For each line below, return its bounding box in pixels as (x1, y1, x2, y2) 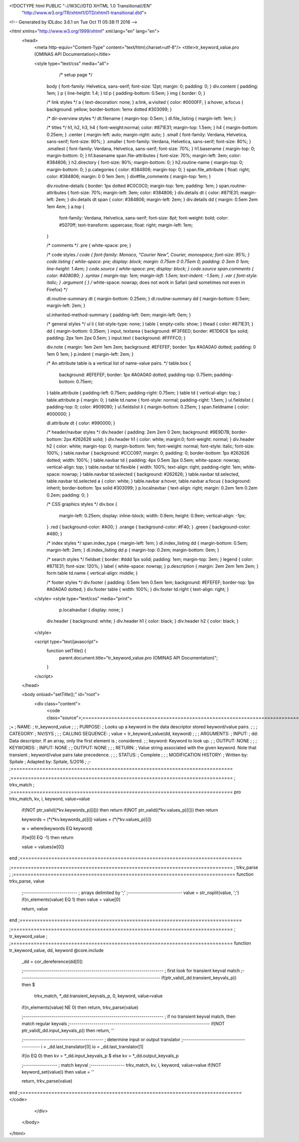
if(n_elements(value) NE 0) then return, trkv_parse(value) (21, 1004, 139, 1010)
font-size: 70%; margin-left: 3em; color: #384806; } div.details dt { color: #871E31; (70, 190, 239, 196)
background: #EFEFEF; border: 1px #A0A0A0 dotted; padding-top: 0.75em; (59, 372, 213, 378)
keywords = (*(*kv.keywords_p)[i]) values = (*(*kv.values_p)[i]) (21, 816, 152, 822)
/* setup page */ (59, 72, 93, 78)
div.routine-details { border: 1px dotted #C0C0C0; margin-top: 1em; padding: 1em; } (46, 183, 218, 189)
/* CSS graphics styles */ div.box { (46, 501, 117, 507)
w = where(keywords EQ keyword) (21, 826, 93, 832)
